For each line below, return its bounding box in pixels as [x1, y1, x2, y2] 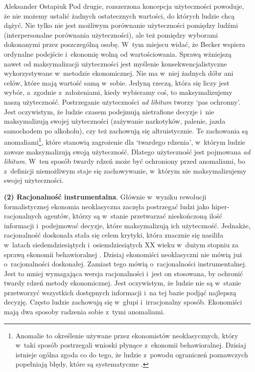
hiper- [211, 201, 230, 211]
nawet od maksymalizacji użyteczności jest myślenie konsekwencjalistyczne [4, 58, 227, 68]
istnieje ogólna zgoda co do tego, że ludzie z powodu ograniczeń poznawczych [15, 349, 248, 359]
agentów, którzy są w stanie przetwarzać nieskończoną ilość [44, 211, 223, 221]
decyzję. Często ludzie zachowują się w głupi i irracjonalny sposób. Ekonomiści [4, 297, 242, 307]
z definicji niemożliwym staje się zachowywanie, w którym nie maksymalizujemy [4, 165, 247, 175]
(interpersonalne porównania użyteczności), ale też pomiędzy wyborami [4, 29, 218, 40]
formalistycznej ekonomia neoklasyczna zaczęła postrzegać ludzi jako [4, 201, 209, 211]
